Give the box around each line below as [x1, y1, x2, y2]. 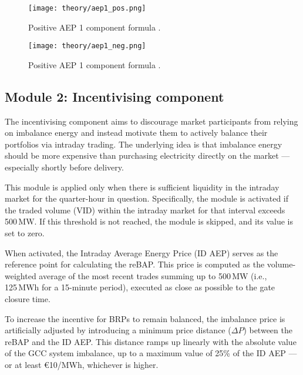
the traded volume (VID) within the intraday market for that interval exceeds [5, 203, 285, 216]
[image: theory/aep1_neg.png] [28, 42, 146, 51]
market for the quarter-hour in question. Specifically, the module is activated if [5, 192, 288, 205]
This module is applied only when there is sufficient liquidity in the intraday [5, 180, 280, 193]
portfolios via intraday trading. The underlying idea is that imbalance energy [5, 138, 282, 150]
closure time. [5, 293, 51, 305]
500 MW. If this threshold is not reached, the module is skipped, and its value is [5, 215, 294, 227]
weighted [5, 269, 36, 282]
